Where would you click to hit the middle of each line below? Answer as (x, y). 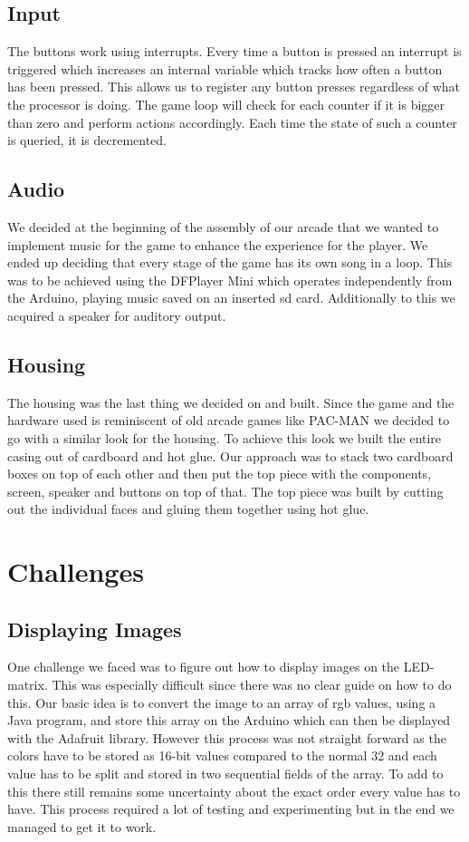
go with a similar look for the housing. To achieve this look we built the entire (225, 437)
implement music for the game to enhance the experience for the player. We (218, 244)
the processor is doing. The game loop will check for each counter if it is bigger (226, 104)
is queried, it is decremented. (87, 140)
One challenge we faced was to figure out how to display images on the (204, 667)
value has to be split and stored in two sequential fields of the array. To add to (225, 774)
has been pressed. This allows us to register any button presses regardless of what (234, 87)
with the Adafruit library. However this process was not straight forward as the (227, 737)
